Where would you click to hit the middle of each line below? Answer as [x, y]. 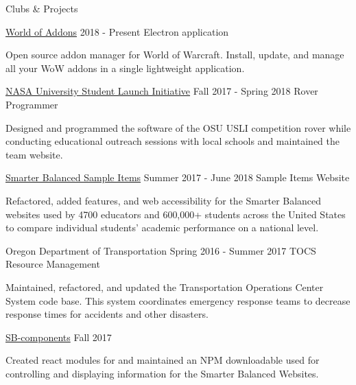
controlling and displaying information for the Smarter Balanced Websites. [162, 373]
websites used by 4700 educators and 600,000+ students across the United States [176, 214]
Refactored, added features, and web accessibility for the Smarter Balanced [164, 200]
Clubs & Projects [42, 8]
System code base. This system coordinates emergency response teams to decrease [178, 300]
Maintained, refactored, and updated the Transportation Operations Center [165, 287]
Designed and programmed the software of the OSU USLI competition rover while [178, 127]
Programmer [32, 104]
